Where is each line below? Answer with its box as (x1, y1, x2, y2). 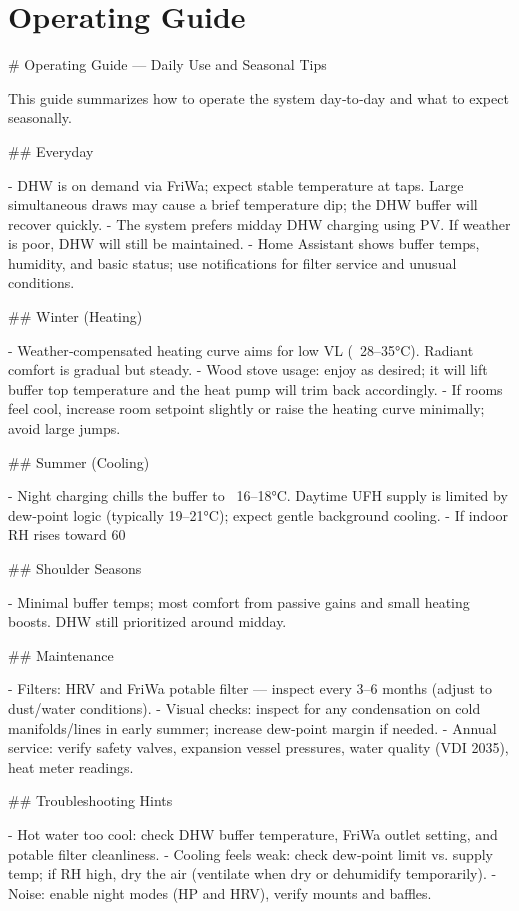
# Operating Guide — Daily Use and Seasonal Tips (8, 54, 327, 75)
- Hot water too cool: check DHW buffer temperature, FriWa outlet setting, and (8, 823, 498, 844)
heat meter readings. (8, 756, 134, 777)
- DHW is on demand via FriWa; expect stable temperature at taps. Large (8, 174, 464, 195)
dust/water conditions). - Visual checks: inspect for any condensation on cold (8, 697, 481, 718)
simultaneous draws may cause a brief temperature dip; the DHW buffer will (8, 194, 478, 215)
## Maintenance (8, 644, 114, 665)
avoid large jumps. (8, 418, 121, 439)
